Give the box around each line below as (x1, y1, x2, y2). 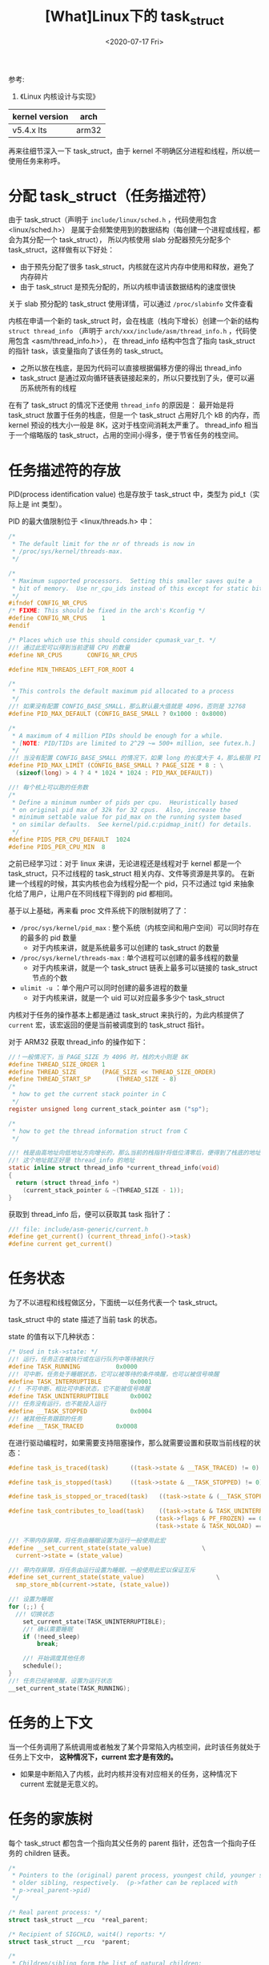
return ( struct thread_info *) (15, 1179, 120, 1187)
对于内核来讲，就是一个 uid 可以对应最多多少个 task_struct (31, 993, 225, 1002)
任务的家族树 (8, 1809, 94, 1828)
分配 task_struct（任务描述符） (8, 187, 215, 205)
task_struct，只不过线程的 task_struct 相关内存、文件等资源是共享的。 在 (8, 868, 248, 878)
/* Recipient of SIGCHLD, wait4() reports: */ (8, 1930, 167, 1939)
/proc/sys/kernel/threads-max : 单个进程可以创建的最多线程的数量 (19, 952, 239, 962)
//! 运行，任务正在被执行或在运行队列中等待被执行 (8, 1355, 155, 1363)
